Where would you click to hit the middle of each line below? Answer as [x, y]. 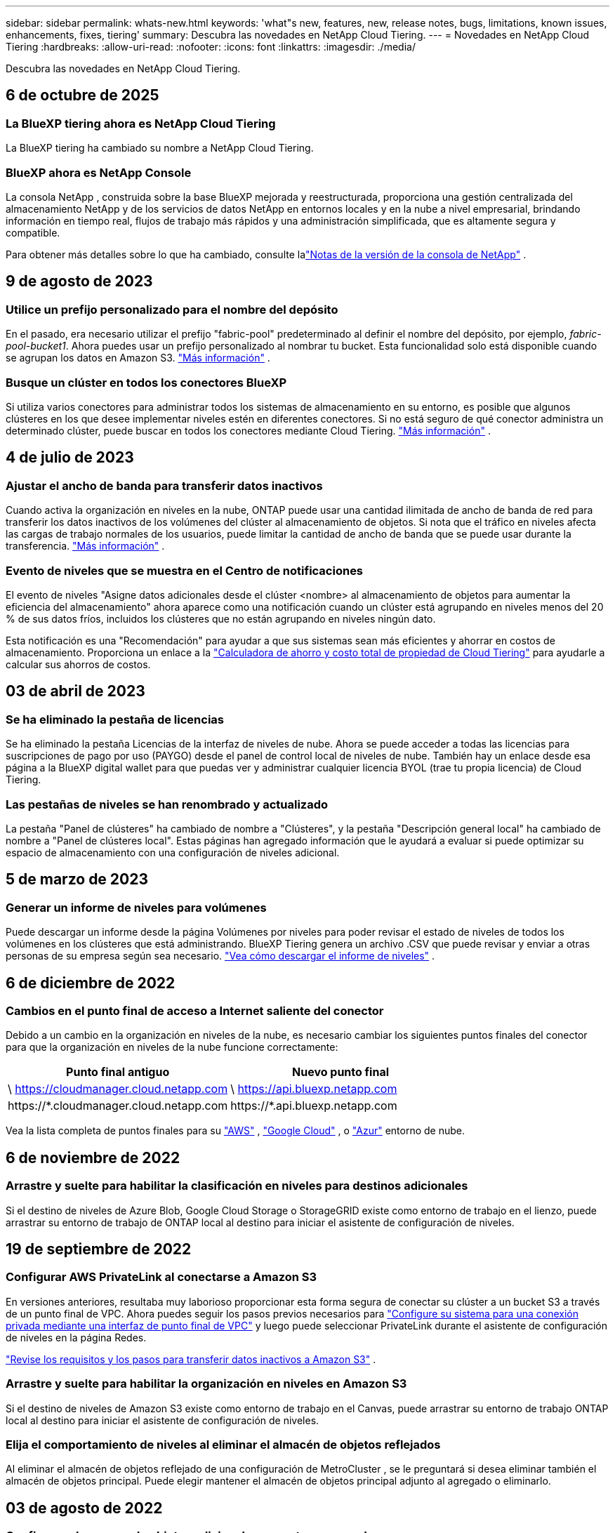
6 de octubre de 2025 [82, 95]
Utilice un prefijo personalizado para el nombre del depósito [172, 309]
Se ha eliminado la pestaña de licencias [115, 719]
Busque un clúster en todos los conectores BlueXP [146, 382]
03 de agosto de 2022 [84, 1508]
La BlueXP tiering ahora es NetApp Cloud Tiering [141, 123]
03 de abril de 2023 [75, 691]
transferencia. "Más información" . [85, 546]
